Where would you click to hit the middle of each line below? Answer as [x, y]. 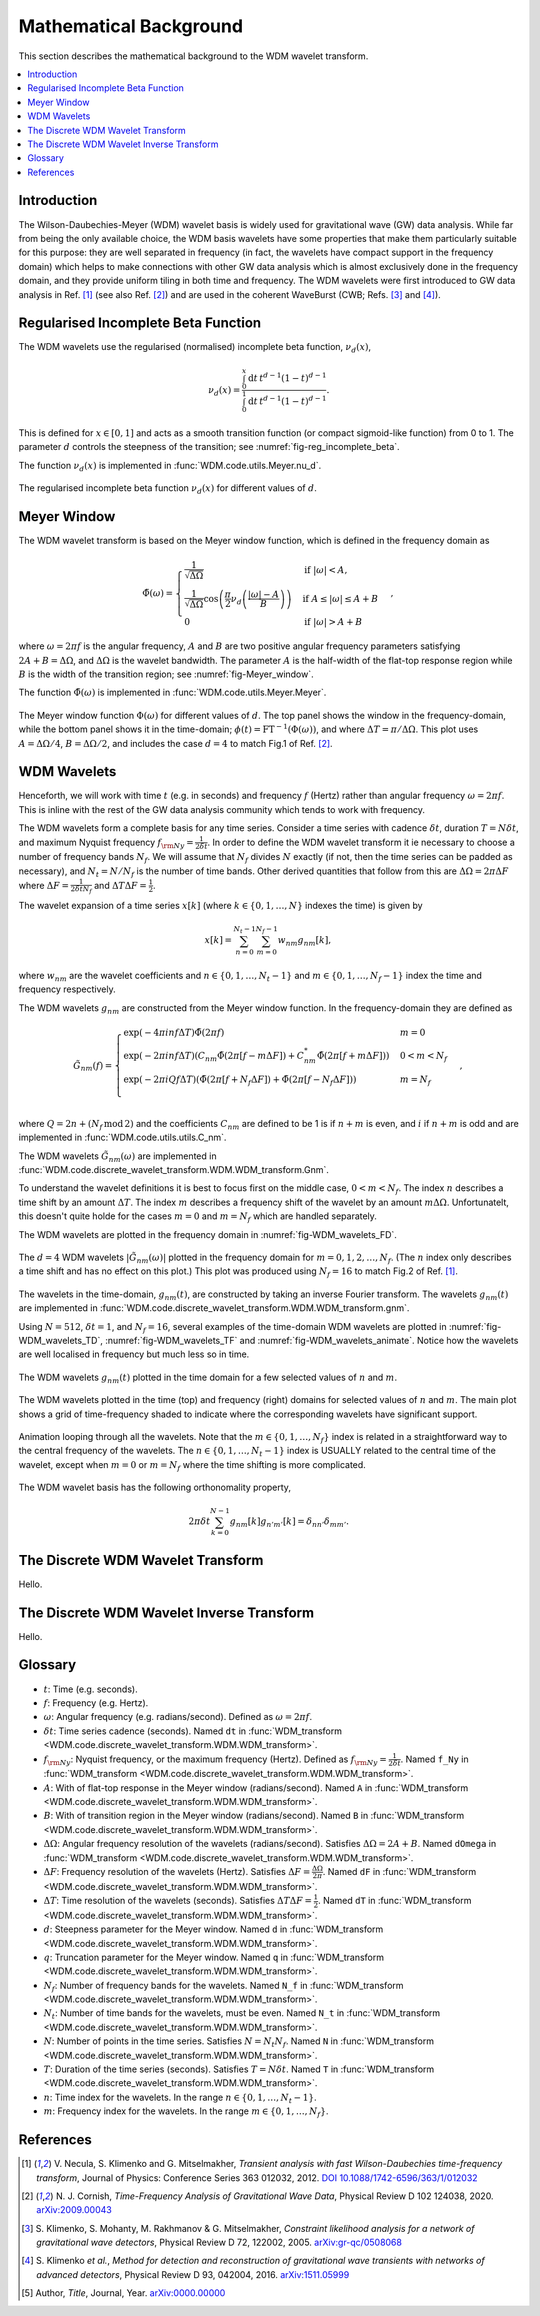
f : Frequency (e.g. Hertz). [96, 1702]
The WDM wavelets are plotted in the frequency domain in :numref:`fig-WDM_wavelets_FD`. [207, 1234]
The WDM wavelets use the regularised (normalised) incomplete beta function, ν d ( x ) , [195, 348]
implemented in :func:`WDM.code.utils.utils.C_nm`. [122, 1137]
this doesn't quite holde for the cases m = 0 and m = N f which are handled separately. [197, 1217]
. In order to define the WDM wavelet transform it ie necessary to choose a [361, 842]
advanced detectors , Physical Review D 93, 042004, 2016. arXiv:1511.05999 [193, 2274]
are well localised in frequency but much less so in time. [134, 1354]
